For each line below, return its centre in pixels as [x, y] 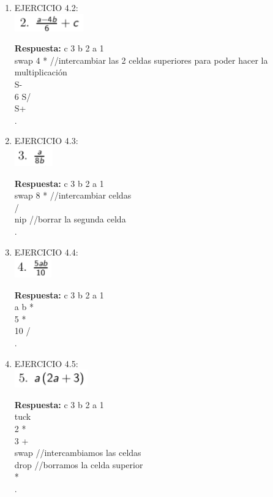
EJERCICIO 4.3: [46, 141]
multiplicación [41, 72]
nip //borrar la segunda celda [70, 219]
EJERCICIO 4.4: [46, 252]
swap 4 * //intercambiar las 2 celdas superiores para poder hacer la [141, 60]
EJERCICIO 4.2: [46, 7]
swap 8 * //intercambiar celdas [73, 195]
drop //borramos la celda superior [79, 464]
